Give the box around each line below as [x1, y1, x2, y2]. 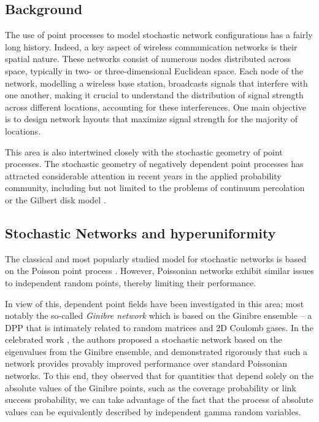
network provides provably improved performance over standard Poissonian [5, 357, 288, 370]
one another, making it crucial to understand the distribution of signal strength [5, 88, 304, 101]
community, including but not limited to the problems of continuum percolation [5, 181, 305, 194]
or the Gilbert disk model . [5, 193, 106, 206]
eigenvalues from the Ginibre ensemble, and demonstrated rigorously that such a [5, 345, 308, 358]
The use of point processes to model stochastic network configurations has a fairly [5, 28, 313, 41]
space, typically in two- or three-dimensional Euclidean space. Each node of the [5, 64, 304, 77]
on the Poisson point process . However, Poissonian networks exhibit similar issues [5, 264, 314, 277]
